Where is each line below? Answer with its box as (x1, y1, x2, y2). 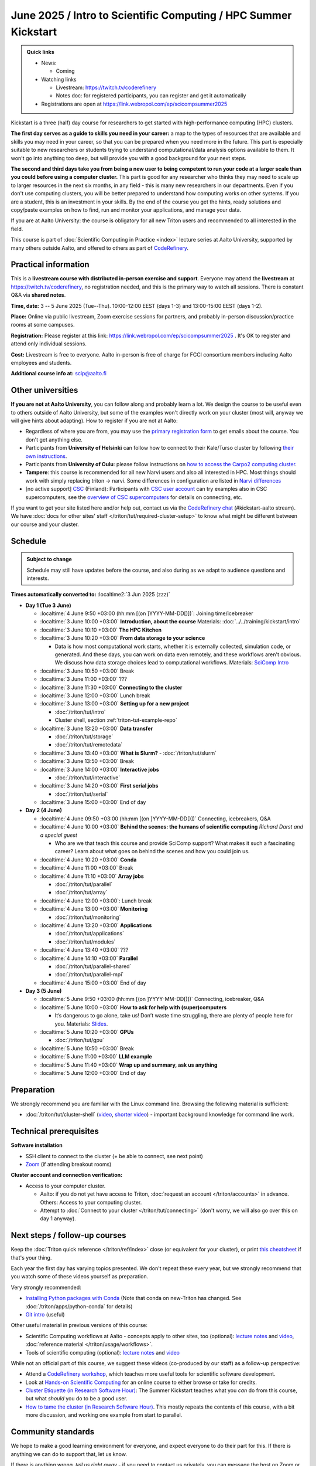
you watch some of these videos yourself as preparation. (11, 1273, 149, 1280)
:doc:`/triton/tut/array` (54, 889, 108, 896)
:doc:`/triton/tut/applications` (54, 930, 124, 937)
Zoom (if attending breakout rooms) (25, 1160, 112, 1168)
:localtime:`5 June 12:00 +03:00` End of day (40, 1069, 146, 1076)
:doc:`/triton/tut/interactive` (54, 774, 121, 781)
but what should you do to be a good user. (25, 1395, 128, 1402)
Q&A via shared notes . (11, 291, 66, 298)
